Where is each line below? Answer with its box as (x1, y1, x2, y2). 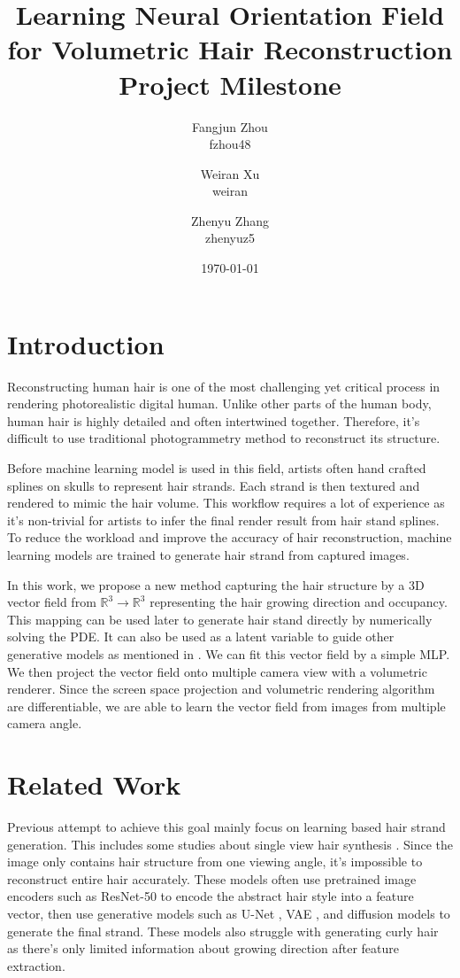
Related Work (7, 766, 181, 803)
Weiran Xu (200, 164, 260, 182)
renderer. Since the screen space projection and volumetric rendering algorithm (7, 679, 435, 698)
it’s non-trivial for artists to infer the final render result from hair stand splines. (7, 510, 440, 529)
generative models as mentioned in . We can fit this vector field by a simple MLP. (7, 644, 450, 663)
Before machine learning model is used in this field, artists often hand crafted (7, 458, 426, 477)
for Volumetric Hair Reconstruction (7, 31, 453, 67)
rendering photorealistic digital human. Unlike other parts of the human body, (7, 394, 432, 413)
